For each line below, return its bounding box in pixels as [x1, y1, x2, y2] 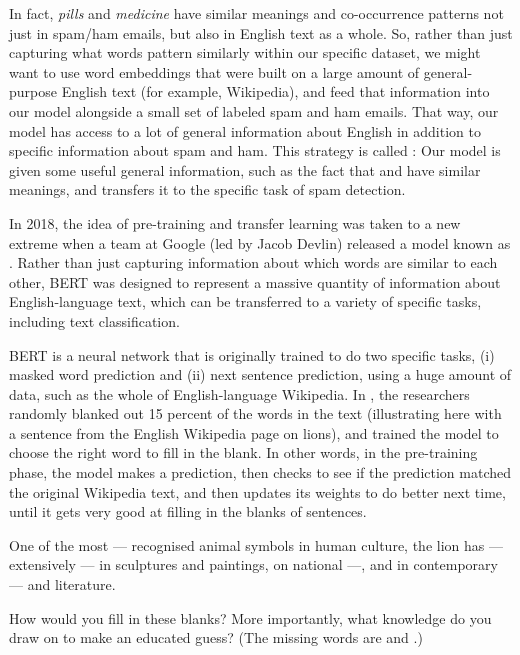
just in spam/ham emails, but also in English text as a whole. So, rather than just [9, 22, 513, 43]
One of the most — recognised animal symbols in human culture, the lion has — [9, 534, 503, 555]
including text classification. [9, 310, 180, 331]
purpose [9, 81, 57, 102]
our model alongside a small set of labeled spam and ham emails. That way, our [9, 100, 499, 121]
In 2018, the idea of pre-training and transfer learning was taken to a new [9, 212, 461, 233]
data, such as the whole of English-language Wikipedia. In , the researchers [9, 383, 470, 404]
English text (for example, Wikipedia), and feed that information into [61, 81, 490, 102]
